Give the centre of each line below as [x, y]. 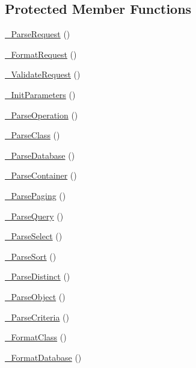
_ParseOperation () [41, 115]
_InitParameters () [40, 94]
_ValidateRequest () [43, 74]
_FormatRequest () [41, 54]
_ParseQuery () [34, 216]
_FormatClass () [36, 337]
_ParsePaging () [35, 195]
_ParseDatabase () [40, 155]
